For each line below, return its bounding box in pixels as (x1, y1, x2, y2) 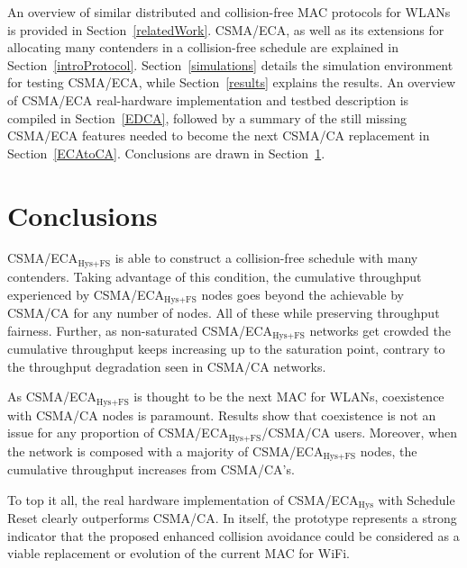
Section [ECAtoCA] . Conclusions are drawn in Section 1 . (7, 143, 325, 162)
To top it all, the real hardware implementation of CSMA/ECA (7, 490, 359, 509)
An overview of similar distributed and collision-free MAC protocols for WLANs (7, 3, 451, 21)
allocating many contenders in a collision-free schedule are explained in (7, 38, 398, 57)
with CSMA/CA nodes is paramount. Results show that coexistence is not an (7, 405, 436, 424)
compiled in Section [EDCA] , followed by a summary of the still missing (7, 108, 407, 127)
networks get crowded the (309, 320, 451, 339)
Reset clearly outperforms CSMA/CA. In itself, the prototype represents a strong (7, 509, 457, 527)
